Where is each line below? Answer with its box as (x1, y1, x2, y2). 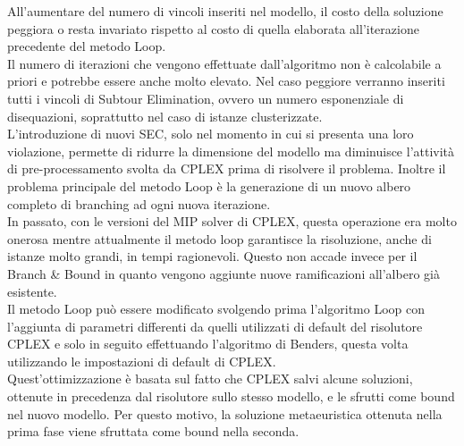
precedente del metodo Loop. (7, 37, 166, 55)
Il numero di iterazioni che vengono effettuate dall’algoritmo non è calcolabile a (7, 54, 442, 72)
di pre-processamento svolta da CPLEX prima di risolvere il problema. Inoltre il (7, 159, 446, 178)
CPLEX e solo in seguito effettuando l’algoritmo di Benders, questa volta (7, 334, 409, 353)
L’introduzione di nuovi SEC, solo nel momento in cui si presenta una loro (7, 124, 414, 143)
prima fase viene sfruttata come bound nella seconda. (7, 422, 299, 441)
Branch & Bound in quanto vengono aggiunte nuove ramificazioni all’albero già (7, 264, 440, 282)
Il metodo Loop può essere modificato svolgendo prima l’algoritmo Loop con (7, 299, 426, 318)
